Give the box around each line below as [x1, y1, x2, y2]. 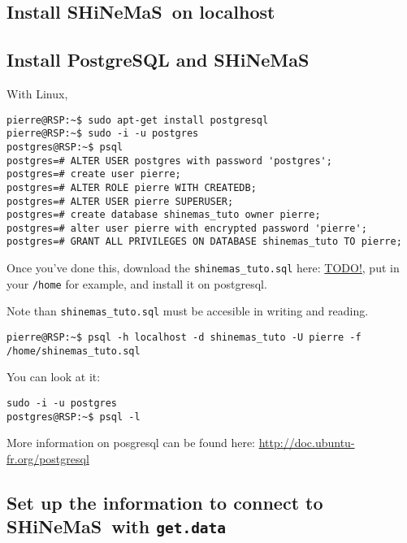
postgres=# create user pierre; [6, 168, 181, 180]
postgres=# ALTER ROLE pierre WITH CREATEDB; [6, 181, 257, 193]
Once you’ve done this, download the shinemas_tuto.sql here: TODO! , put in [6, 259, 400, 276]
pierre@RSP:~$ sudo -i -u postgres [6, 128, 199, 140]
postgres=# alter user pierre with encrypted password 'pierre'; [6, 222, 367, 234]
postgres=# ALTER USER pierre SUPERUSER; [6, 195, 234, 207]
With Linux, [6, 85, 68, 102]
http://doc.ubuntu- [258, 434, 355, 451]
